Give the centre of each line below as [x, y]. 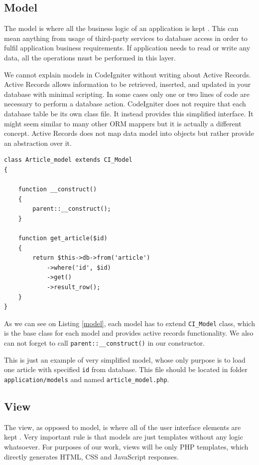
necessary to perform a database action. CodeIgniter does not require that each [125, 104]
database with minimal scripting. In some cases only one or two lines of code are [127, 94]
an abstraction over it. [38, 143]
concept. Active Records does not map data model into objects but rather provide [129, 133]
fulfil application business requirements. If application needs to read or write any [127, 48]
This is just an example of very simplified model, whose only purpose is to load [125, 359]
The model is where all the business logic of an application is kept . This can [121, 28]
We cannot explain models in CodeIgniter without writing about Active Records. [128, 74]
